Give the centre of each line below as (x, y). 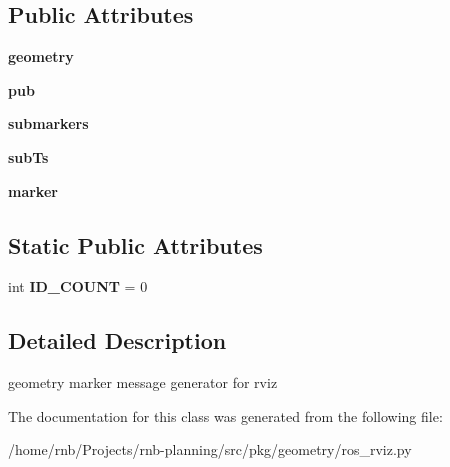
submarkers (48, 123)
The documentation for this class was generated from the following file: (225, 415)
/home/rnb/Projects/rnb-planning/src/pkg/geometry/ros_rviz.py (210, 449)
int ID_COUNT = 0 (78, 286)
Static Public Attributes (135, 244)
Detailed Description (117, 340)
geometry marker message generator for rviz (143, 382)
